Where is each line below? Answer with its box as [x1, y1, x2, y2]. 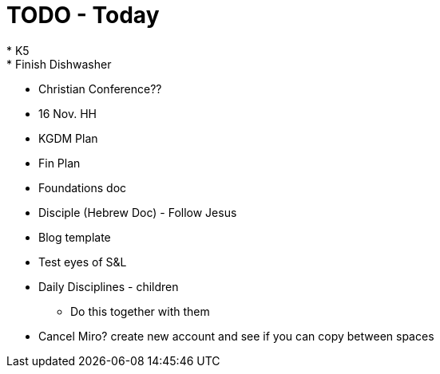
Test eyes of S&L [38, 254, 127, 269]
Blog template [38, 230, 111, 244]
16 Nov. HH [38, 106, 97, 120]
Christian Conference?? [38, 81, 162, 96]
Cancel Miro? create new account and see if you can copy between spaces [38, 329, 434, 343]
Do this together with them [70, 304, 210, 318]
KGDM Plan [38, 131, 98, 145]
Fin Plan [38, 156, 81, 170]
